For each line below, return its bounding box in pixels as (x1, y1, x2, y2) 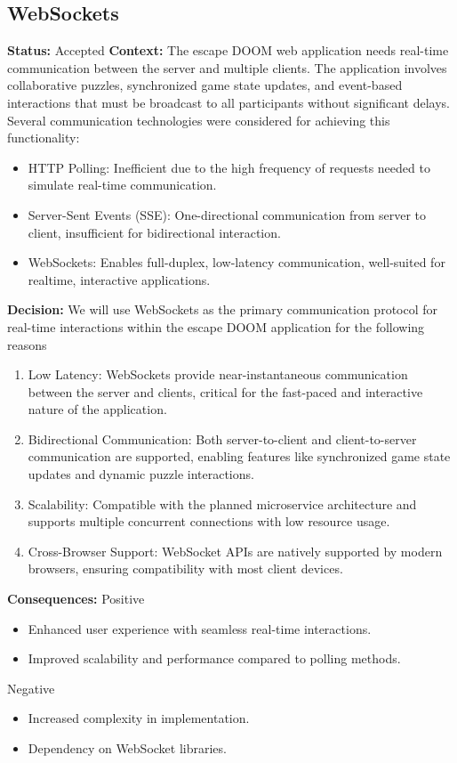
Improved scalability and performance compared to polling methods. (28, 649, 401, 668)
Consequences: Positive (7, 589, 145, 608)
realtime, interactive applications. (28, 270, 211, 288)
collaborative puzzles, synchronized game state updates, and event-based (7, 76, 403, 94)
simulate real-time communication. (28, 175, 217, 194)
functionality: (7, 128, 80, 147)
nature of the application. (28, 400, 167, 418)
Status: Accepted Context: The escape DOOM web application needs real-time (7, 41, 449, 60)
